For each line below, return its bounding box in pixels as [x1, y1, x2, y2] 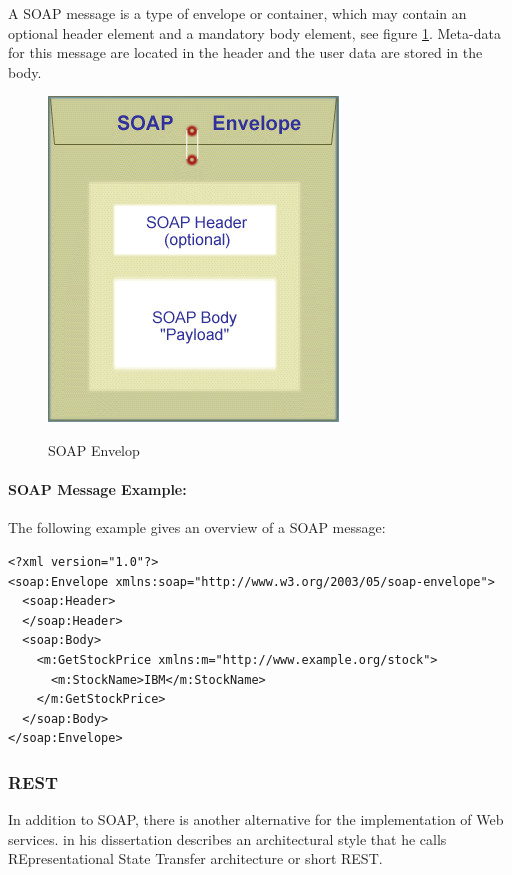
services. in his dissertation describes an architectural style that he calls [8, 828, 447, 849]
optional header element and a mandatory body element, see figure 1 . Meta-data [8, 22, 501, 43]
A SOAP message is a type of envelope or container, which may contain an [8, 3, 467, 23]
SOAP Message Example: [8, 479, 187, 500]
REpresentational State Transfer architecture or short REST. [8, 848, 383, 869]
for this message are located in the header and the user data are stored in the [8, 42, 483, 63]
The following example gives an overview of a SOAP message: [8, 517, 386, 538]
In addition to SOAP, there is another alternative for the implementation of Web [8, 809, 504, 830]
